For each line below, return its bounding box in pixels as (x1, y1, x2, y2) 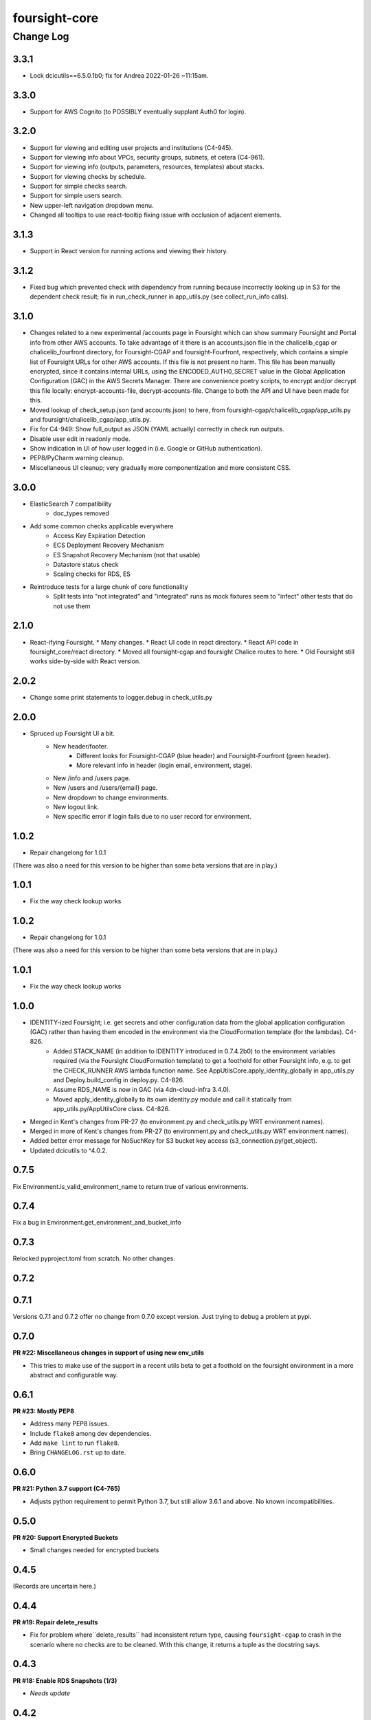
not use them (53, 602, 91, 610)
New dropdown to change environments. (53, 793, 169, 802)
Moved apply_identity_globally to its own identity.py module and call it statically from (53, 1095, 292, 1104)
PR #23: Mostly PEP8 (12, 1407, 75, 1415)
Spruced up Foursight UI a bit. (30, 729, 115, 738)
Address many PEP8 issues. (30, 1419, 109, 1428)
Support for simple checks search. (30, 182, 128, 191)
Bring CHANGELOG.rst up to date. (30, 1448, 126, 1456)
